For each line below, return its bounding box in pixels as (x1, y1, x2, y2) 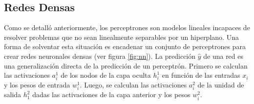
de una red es (203, 51, 244, 61)
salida (4, 89, 21, 100)
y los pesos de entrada (4, 80, 70, 90)
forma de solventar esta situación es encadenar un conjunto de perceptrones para (4, 41, 246, 52)
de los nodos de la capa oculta (61, 70, 151, 80)
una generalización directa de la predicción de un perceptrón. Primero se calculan (4, 60, 248, 70)
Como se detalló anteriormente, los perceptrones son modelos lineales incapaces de (4, 22, 250, 33)
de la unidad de (197, 80, 244, 90)
